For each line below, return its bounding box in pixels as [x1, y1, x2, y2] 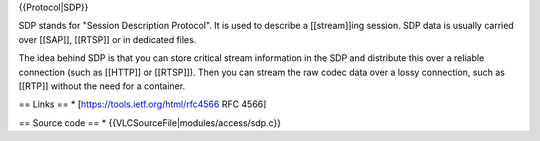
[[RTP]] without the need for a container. [18, 80, 185, 92]
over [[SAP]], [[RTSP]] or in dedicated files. [18, 33, 197, 45]
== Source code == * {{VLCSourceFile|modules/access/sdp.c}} [18, 116, 282, 129]
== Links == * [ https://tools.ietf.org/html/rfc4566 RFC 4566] [18, 98, 267, 110]
